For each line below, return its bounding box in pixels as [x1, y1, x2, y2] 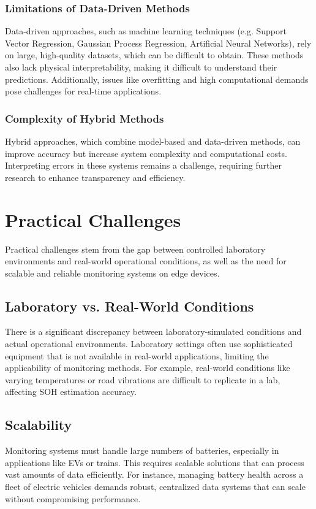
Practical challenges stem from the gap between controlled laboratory [5, 242, 266, 255]
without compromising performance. [5, 492, 141, 505]
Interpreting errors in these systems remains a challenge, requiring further [5, 159, 282, 172]
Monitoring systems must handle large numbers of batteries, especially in [5, 444, 279, 457]
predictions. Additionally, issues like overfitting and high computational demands [5, 72, 309, 85]
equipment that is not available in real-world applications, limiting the [5, 349, 269, 362]
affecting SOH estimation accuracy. [5, 385, 137, 398]
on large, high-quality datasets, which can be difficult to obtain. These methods [5, 48, 304, 61]
